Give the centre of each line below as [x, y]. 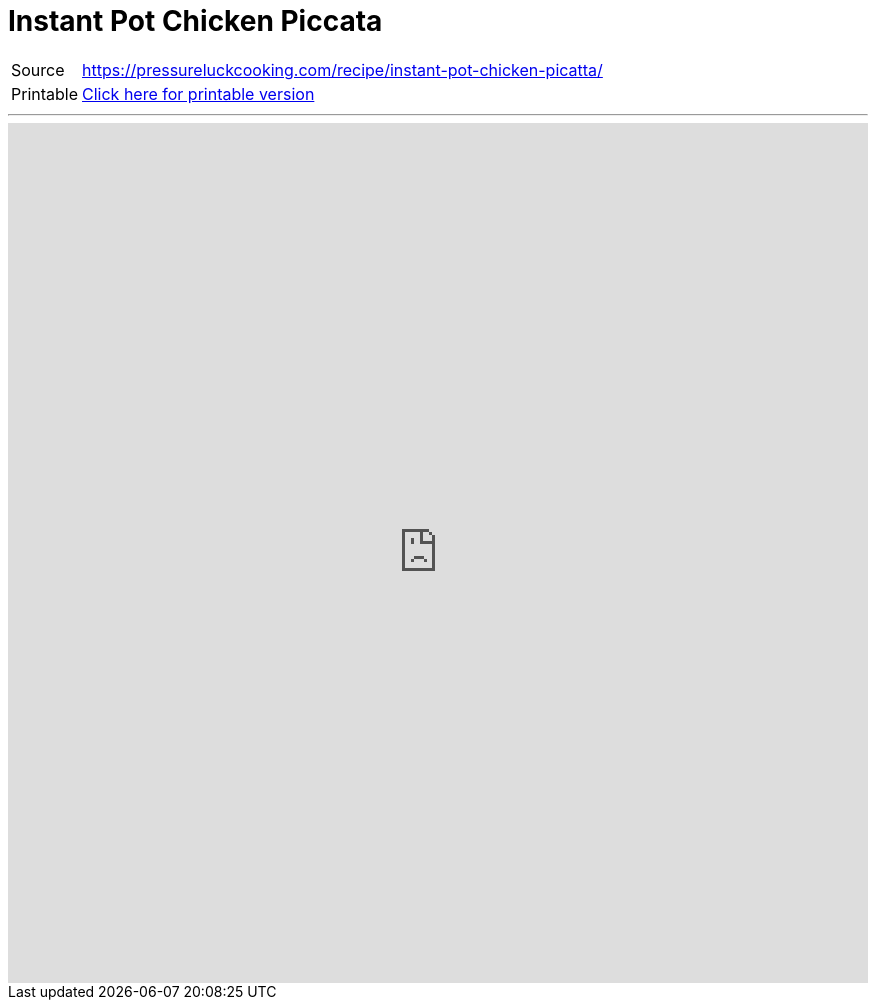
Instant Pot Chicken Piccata [195, 21]
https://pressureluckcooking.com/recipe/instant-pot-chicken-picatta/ [342, 69]
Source [38, 69]
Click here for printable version [198, 93]
